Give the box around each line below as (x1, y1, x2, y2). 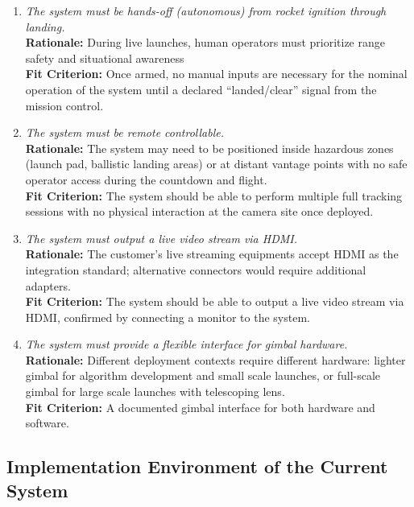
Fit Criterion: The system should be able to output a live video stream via (25, 293, 404, 310)
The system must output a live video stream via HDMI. (25, 229, 298, 246)
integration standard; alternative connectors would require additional (25, 261, 366, 278)
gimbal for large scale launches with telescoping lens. (25, 383, 285, 400)
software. (25, 414, 69, 431)
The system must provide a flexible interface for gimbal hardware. (25, 336, 348, 352)
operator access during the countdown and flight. (25, 171, 267, 188)
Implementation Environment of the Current (6, 454, 388, 479)
